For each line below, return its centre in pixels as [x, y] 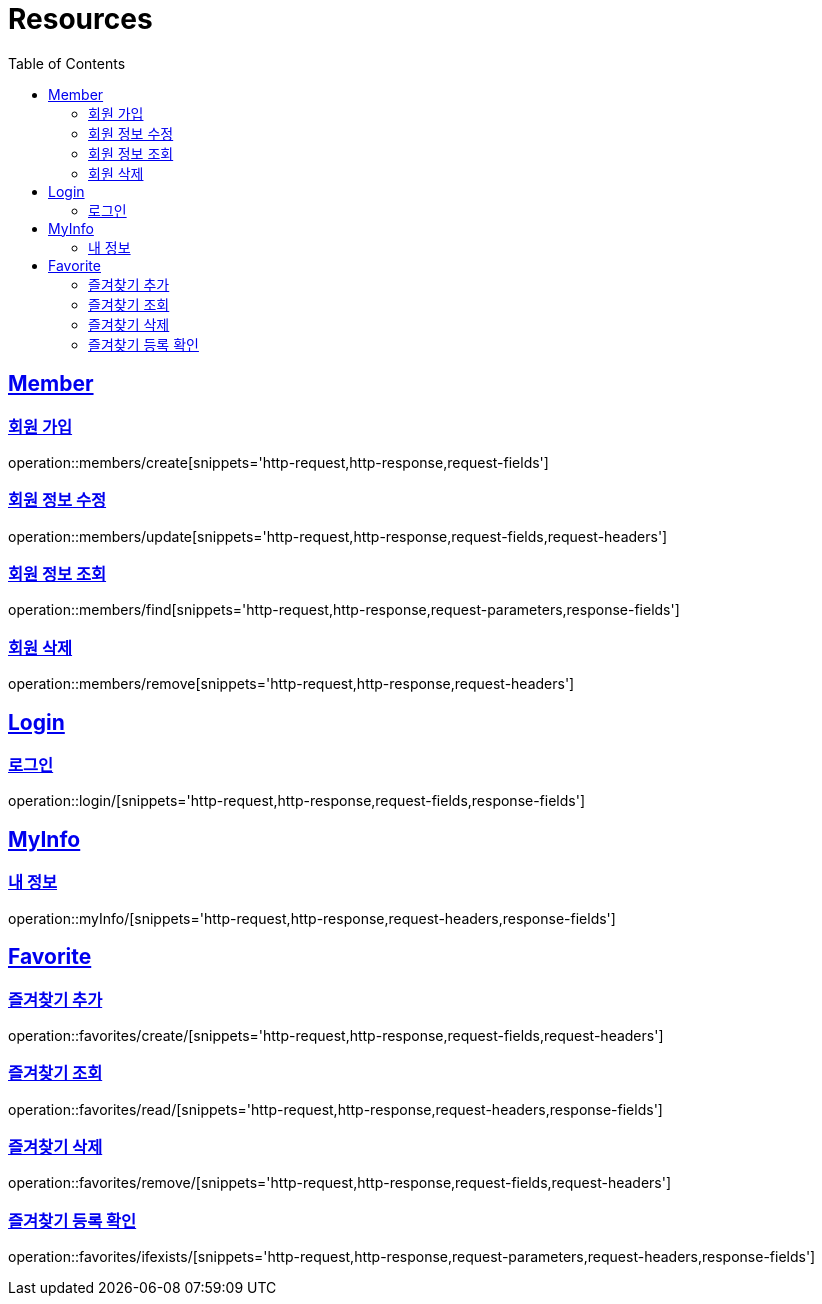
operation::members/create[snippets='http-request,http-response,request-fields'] [278, 462]
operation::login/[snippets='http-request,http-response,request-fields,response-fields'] [297, 801]
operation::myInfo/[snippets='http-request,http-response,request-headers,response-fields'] [312, 918]
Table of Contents [67, 63]
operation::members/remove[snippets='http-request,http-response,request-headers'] [291, 684]
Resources [80, 19]
